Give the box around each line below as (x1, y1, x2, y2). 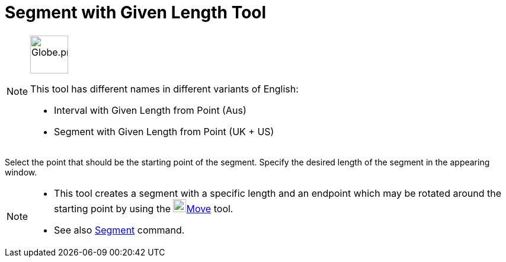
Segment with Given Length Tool (5, 2, 267, 23)
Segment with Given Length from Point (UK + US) (54, 125, 274, 138)
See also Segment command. (54, 223, 185, 236)
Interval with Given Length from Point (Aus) (54, 104, 246, 116)
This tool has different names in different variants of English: (30, 82, 299, 95)
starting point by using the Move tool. (54, 202, 233, 215)
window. (5, 167, 37, 177)
